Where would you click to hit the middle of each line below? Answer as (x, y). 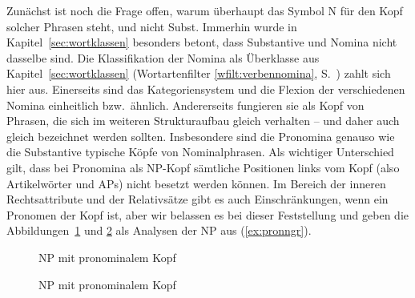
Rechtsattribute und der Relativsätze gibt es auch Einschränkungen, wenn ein (197, 199)
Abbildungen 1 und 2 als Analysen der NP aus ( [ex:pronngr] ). (159, 230)
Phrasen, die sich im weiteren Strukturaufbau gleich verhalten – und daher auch (203, 121)
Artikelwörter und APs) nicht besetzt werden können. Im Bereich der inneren (196, 183)
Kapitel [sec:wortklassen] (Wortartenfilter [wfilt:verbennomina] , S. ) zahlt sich (199, 73)
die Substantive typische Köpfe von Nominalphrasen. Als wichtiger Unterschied (200, 152)
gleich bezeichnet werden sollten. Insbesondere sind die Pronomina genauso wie (201, 136)
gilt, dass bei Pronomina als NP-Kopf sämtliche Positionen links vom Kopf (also (203, 167)
